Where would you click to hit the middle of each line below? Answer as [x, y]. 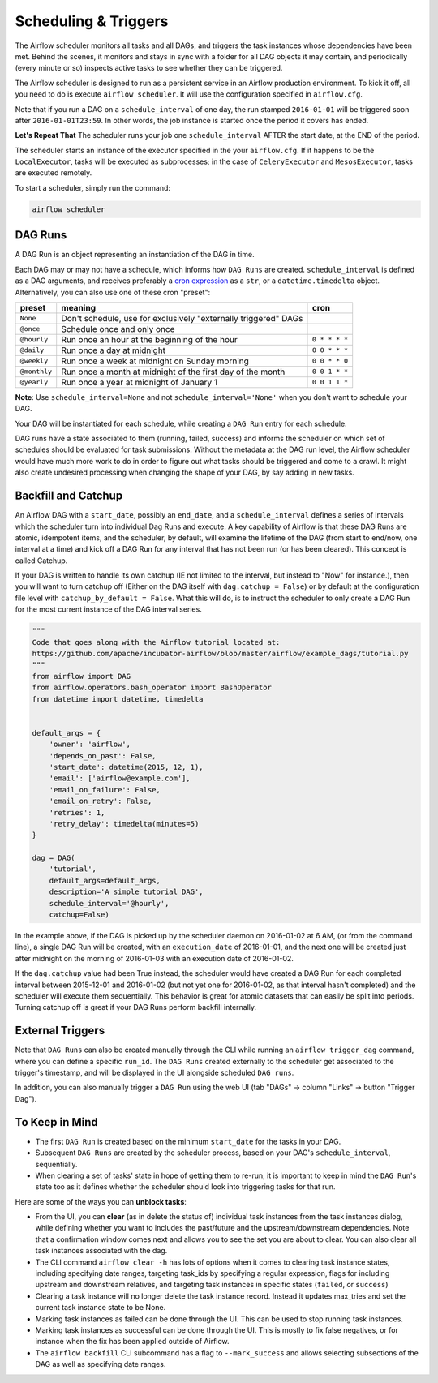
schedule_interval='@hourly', [109, 903]
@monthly [36, 372]
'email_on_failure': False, [105, 790]
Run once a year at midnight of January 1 [140, 382]
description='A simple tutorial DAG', [126, 892]
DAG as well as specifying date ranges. [101, 1364]
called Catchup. [41, 561]
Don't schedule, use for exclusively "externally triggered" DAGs [182, 318]
